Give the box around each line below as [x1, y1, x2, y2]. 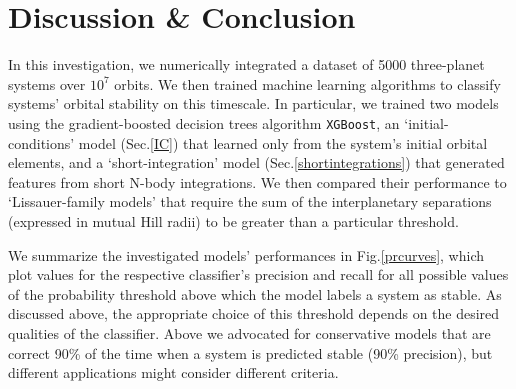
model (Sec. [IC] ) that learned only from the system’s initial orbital [78, 132, 488, 153]
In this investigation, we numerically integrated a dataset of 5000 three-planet [8, 54, 485, 75]
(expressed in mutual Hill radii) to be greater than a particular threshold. [8, 210, 459, 231]
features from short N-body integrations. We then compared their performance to [8, 171, 507, 192]
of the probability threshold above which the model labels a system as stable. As [8, 283, 502, 304]
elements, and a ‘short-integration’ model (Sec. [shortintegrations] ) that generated [8, 152, 505, 173]
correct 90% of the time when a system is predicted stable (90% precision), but [8, 342, 493, 363]
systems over [8, 73, 86, 94]
